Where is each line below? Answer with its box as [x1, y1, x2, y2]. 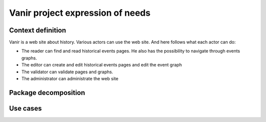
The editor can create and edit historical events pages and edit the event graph [21, 62, 182, 68]
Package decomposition [9, 89, 86, 97]
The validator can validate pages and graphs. [21, 69, 113, 75]
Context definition [9, 26, 66, 34]
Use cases [9, 104, 42, 113]
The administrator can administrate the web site [21, 76, 119, 82]
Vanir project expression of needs [9, 7, 151, 18]
